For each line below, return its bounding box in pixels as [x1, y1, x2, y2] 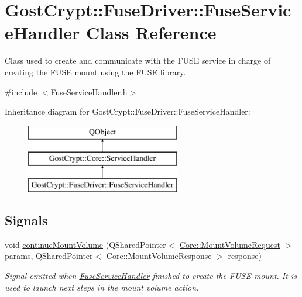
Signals [5, 211, 48, 229]
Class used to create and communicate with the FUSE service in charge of [5, 54, 271, 67]
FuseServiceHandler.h [50, 85, 128, 98]
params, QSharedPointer [5, 250, 93, 262]
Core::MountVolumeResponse [106, 250, 212, 262]
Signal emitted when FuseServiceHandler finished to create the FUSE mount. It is [5, 270, 297, 282]
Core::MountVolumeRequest [180, 238, 280, 250]
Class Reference [86, 20, 217, 44]
